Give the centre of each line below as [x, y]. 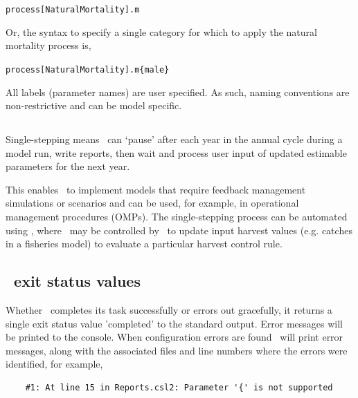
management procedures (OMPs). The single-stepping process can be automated [177, 217]
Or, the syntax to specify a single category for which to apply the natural [161, 31]
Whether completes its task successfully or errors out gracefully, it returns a [169, 310]
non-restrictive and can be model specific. [94, 105]
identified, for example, [54, 364]
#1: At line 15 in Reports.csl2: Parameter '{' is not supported [179, 388]
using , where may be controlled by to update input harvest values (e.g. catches [179, 230]
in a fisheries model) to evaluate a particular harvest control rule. [144, 244]
